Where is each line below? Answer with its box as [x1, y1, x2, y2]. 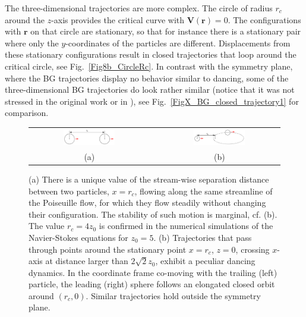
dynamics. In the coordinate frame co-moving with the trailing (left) [29, 266, 277, 278]
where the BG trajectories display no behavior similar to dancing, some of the [5, 71, 289, 84]
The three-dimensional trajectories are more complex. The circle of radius [5, 2, 273, 14]
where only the [5, 36, 59, 49]
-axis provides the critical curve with [51, 13, 185, 26]
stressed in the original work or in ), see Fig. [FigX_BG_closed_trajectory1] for [5, 95, 299, 107]
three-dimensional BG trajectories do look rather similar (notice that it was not [5, 83, 295, 96]
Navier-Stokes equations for [29, 231, 128, 243]
